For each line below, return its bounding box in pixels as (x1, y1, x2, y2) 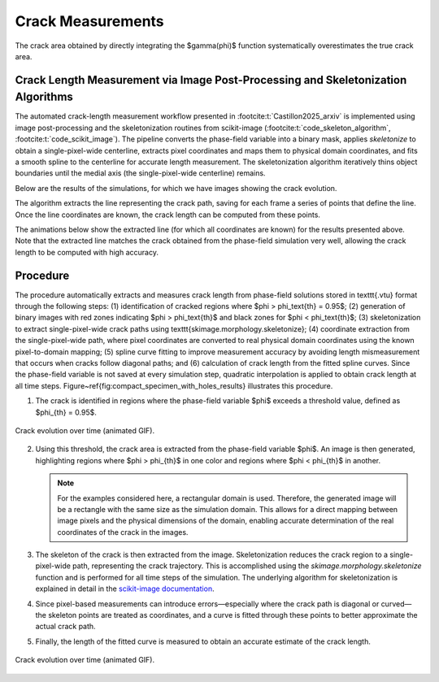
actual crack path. (35, 622, 97, 632)
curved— (380, 598, 412, 609)
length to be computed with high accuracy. (15, 247, 159, 257)
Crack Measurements (15, 12, 164, 30)
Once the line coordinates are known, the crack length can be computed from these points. (15, 210, 321, 219)
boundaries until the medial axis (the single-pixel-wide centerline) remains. (15, 168, 266, 178)
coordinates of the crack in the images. (57, 527, 189, 536)
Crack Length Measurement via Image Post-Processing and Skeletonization (15, 73, 407, 87)
